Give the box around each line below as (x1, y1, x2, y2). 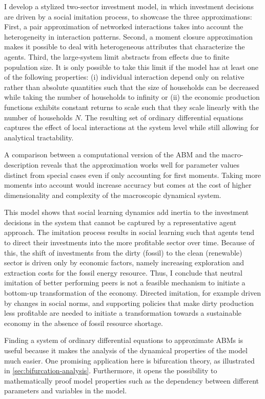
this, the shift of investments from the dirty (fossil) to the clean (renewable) (4, 247, 242, 258)
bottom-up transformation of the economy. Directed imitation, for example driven (4, 287, 261, 298)
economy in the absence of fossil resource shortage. (4, 317, 164, 328)
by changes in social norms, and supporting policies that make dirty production (4, 297, 254, 308)
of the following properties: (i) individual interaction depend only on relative (4, 71, 244, 82)
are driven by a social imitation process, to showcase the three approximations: (4, 11, 252, 22)
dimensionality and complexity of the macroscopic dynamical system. (4, 189, 221, 200)
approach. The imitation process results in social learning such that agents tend (4, 227, 254, 238)
